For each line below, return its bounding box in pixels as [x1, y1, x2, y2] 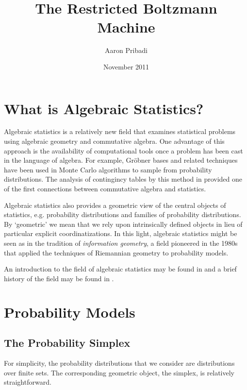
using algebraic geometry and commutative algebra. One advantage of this [4, 136, 225, 146]
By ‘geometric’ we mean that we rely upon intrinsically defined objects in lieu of [4, 219, 243, 229]
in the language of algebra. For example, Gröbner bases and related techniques [4, 155, 238, 165]
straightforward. [4, 377, 51, 387]
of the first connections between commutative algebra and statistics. [4, 184, 206, 193]
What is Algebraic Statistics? [4, 98, 204, 118]
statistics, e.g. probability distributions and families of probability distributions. [4, 209, 241, 220]
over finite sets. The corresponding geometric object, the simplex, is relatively [4, 367, 234, 377]
